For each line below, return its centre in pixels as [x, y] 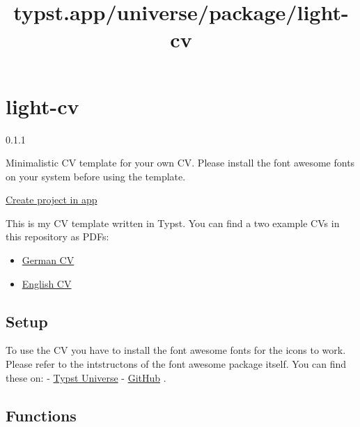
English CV [47, 283]
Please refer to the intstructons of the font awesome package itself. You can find [176, 364]
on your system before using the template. [96, 176]
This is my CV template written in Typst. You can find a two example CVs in [173, 223]
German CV [48, 260]
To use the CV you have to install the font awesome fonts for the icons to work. [176, 350]
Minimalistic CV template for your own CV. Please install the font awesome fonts [180, 163]
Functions [41, 415]
